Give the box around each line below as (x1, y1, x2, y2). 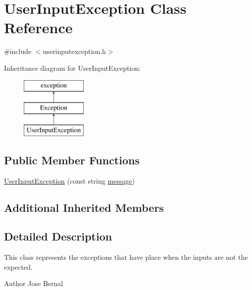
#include (4, 46, 32, 56)
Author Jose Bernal (4, 278, 63, 289)
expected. (4, 261, 33, 272)
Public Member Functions (4, 152, 140, 167)
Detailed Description (4, 229, 112, 244)
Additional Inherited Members (4, 199, 164, 215)
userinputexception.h (43, 46, 106, 56)
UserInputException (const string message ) (4, 175, 135, 186)
